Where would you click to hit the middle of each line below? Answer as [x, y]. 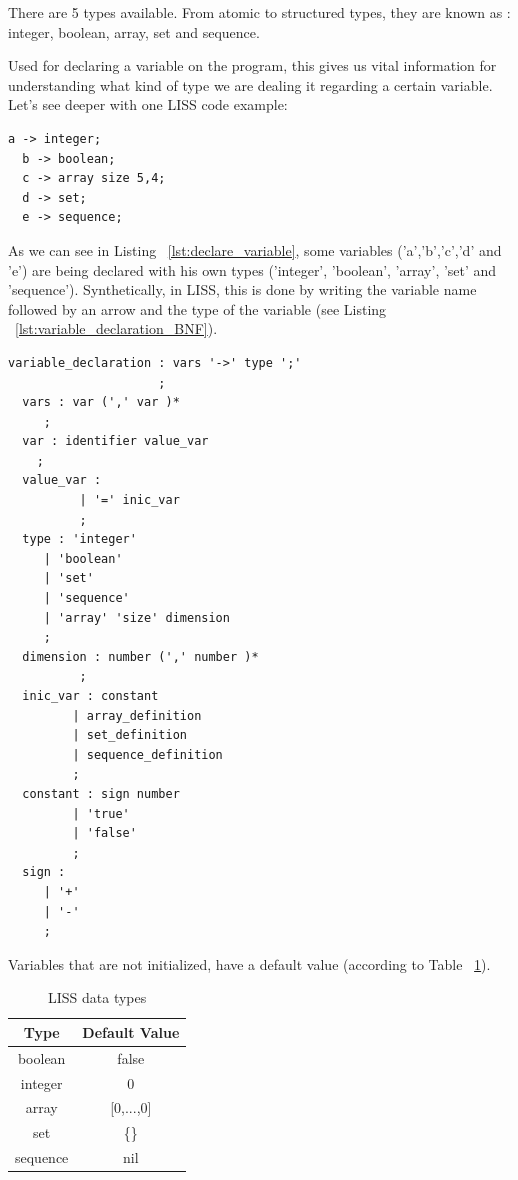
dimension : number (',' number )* [140, 656]
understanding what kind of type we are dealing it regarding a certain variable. [250, 84]
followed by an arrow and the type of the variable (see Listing [197, 308]
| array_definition [137, 715]
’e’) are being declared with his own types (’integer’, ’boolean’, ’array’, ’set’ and [252, 269]
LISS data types [97, 997]
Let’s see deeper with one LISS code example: [148, 104]
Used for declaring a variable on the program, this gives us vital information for [252, 65]
